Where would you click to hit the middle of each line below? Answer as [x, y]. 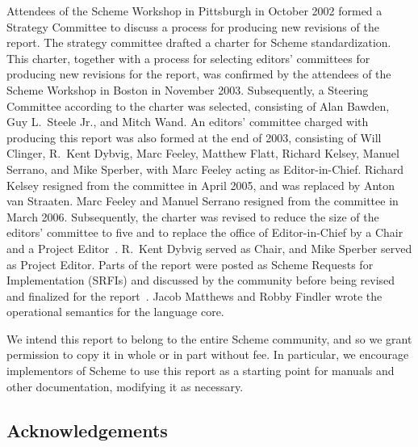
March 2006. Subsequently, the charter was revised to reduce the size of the [193, 216]
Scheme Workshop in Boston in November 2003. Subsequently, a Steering [188, 89]
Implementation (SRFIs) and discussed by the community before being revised [201, 280]
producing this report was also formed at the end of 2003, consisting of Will [194, 137]
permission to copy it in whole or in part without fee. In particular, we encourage [208, 354]
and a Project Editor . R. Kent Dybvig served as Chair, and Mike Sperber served [209, 248]
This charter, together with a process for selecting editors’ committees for [188, 58]
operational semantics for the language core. [115, 312]
